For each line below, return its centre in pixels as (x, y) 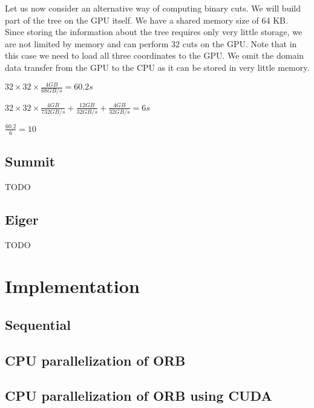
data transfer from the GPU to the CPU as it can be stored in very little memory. (157, 67)
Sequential (38, 324)
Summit (30, 161)
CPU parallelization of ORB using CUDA (139, 396)
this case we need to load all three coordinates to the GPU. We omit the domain (155, 55)
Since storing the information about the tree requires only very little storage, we (154, 32)
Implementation (72, 286)
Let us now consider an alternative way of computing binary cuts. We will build (153, 8)
